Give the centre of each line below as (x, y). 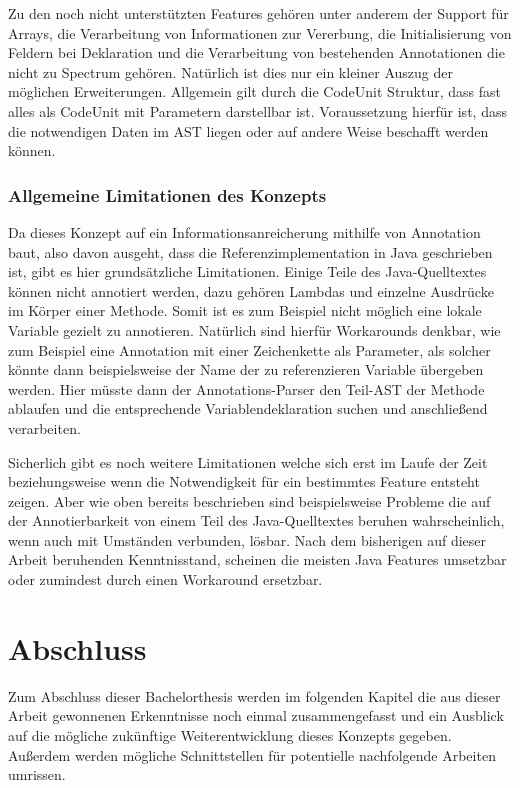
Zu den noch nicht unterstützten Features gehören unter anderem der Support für (258, 13)
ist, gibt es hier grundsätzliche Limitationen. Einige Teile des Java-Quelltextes (247, 271)
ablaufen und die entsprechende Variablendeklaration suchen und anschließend (248, 408)
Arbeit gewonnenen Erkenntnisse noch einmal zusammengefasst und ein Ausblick (256, 715)
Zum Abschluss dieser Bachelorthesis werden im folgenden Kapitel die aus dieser (254, 695)
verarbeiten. (44, 427)
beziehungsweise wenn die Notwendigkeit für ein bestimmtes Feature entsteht (244, 481)
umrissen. (37, 774)
